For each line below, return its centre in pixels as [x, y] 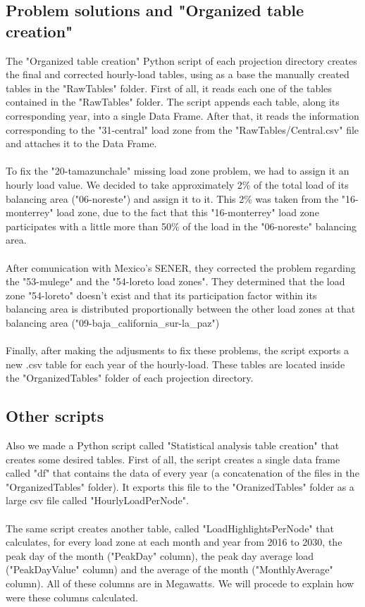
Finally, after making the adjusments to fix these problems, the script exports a [177, 350]
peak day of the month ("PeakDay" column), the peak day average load [160, 555]
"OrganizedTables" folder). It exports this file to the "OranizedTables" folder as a [180, 486]
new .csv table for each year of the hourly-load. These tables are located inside [175, 364]
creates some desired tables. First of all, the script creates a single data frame [173, 459]
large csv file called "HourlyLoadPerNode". [97, 500]
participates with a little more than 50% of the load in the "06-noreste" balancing [181, 226]
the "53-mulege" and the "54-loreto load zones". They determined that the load [175, 281]
